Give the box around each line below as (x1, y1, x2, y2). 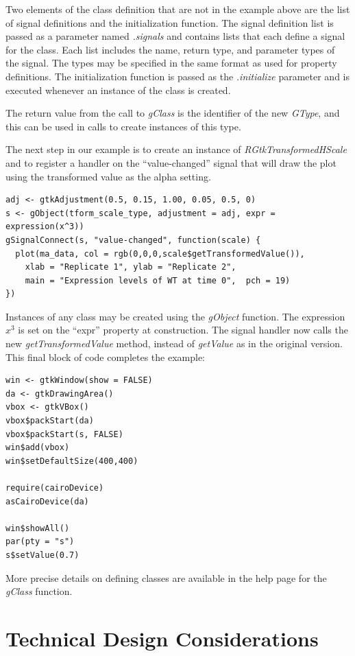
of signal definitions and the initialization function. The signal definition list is (5, 15, 334, 30)
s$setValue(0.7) (5, 550, 79, 560)
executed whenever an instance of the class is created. (5, 82, 231, 97)
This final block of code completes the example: (5, 349, 206, 364)
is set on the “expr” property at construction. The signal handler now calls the (18, 323, 348, 337)
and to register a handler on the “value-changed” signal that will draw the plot (5, 155, 336, 169)
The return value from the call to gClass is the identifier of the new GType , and (5, 106, 340, 120)
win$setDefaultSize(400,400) (5, 456, 138, 466)
